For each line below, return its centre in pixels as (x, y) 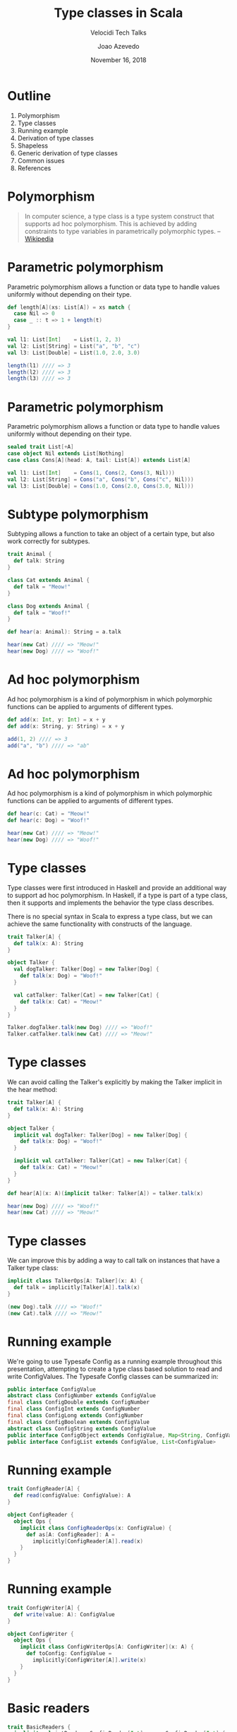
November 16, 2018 (119, 60)
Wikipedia (39, 239)
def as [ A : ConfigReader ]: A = (70, 1534)
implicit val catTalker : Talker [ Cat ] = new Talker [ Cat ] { (101, 1161)
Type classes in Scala (119, 13)
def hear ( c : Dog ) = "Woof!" (49, 821)
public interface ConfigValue (52, 1389)
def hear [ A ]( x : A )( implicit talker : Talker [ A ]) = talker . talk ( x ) (105, 1193)
